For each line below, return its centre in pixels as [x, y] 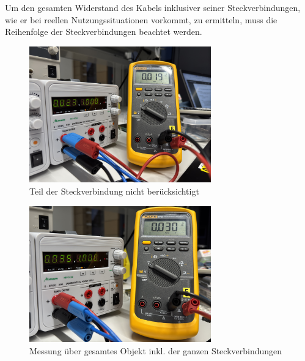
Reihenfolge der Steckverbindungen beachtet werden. [104, 32]
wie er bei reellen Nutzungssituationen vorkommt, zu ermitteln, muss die [141, 19]
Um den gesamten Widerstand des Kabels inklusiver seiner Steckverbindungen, [153, 7]
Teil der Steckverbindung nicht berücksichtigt [114, 191]
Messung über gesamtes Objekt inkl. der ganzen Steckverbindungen [156, 350]
